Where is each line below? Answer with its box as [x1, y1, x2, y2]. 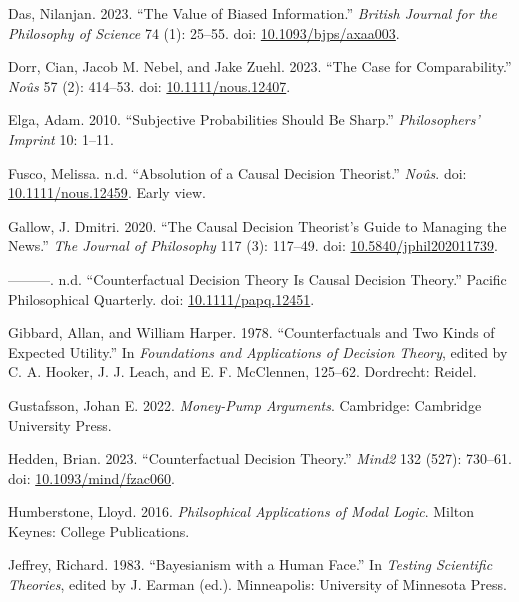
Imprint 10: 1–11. [8, 128, 114, 149]
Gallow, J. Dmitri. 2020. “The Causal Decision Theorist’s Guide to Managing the [8, 215, 507, 236]
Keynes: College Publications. [8, 520, 190, 541]
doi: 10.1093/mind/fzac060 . [8, 467, 175, 488]
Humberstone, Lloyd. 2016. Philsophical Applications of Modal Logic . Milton [8, 501, 475, 522]
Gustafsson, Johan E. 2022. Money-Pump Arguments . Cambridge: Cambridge [8, 394, 482, 415]
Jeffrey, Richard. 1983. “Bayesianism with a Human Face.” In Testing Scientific [8, 554, 493, 575]
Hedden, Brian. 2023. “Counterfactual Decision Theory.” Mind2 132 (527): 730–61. [8, 448, 513, 469]
